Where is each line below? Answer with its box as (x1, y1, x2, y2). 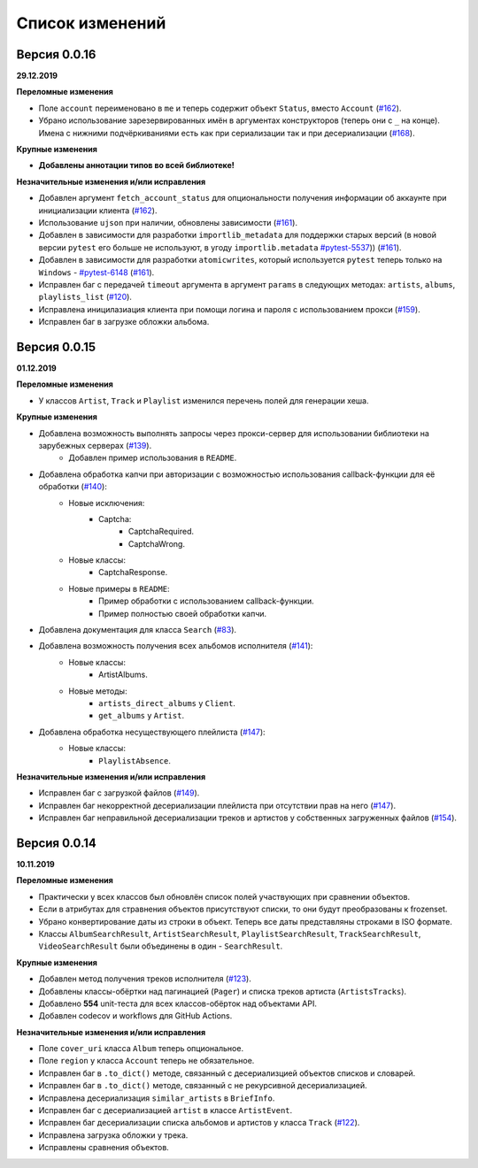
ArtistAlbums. (98, 669, 148, 680)
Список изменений (16, 13, 166, 33)
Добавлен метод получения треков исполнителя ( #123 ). (38, 973, 251, 984)
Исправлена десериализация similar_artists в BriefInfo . (38, 1093, 275, 1103)
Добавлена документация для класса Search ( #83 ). (38, 625, 237, 635)
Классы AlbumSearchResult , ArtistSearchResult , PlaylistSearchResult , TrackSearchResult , (38, 928, 421, 939)
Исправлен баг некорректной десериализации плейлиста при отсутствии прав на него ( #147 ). (38, 800, 397, 811)
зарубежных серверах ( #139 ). (38, 440, 152, 450)
